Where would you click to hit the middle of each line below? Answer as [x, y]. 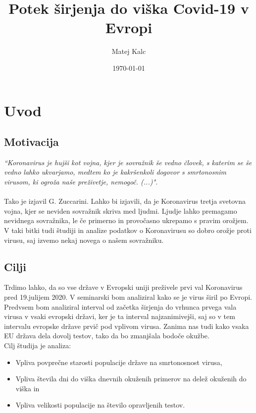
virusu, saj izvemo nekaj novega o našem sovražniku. [84, 240]
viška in [27, 388]
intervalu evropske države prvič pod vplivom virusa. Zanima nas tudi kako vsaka [127, 326]
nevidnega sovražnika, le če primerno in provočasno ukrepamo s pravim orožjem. [126, 220]
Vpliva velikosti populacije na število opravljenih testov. [100, 405]
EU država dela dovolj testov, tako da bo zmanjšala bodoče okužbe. [107, 336]
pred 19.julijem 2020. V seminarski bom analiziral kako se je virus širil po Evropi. [128, 297]
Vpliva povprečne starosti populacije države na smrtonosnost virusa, [119, 362]
